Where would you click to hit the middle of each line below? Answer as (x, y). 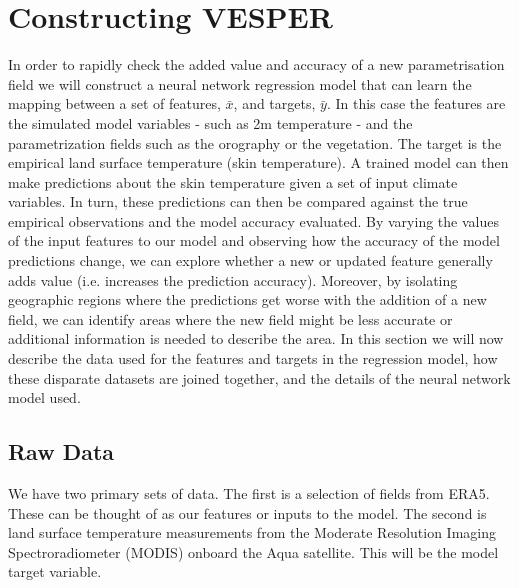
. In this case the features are (416, 103)
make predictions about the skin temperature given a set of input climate (233, 181)
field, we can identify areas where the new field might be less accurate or (230, 318)
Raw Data (61, 451)
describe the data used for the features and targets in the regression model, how (253, 358)
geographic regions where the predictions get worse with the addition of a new (247, 299)
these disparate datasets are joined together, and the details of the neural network (259, 377)
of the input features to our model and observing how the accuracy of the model (254, 240)
